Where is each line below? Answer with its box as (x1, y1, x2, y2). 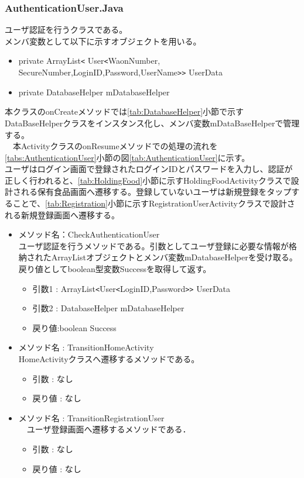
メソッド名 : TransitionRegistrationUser (18, 411, 165, 424)
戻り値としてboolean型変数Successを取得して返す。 (18, 263, 211, 275)
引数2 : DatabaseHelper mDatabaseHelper (32, 302, 185, 314)
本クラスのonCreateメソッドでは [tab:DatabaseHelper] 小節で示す (5, 105, 244, 118)
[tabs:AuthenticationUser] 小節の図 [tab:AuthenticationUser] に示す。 (5, 151, 250, 163)
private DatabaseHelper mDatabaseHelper (18, 85, 170, 98)
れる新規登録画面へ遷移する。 (5, 208, 119, 221)
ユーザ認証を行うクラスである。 (5, 23, 128, 36)
